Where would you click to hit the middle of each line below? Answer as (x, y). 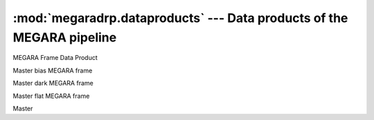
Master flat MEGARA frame (51, 96)
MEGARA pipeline (65, 37)
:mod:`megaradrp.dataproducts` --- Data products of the (180, 18)
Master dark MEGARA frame (53, 83)
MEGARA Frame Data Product (55, 58)
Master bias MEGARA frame (53, 70)
